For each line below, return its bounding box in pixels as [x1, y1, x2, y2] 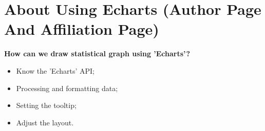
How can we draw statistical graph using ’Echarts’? [4, 48, 191, 59]
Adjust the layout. [16, 117, 74, 127]
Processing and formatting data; [16, 82, 118, 93]
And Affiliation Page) [4, 18, 159, 39]
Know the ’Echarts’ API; [16, 65, 94, 76]
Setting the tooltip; [16, 100, 77, 111]
